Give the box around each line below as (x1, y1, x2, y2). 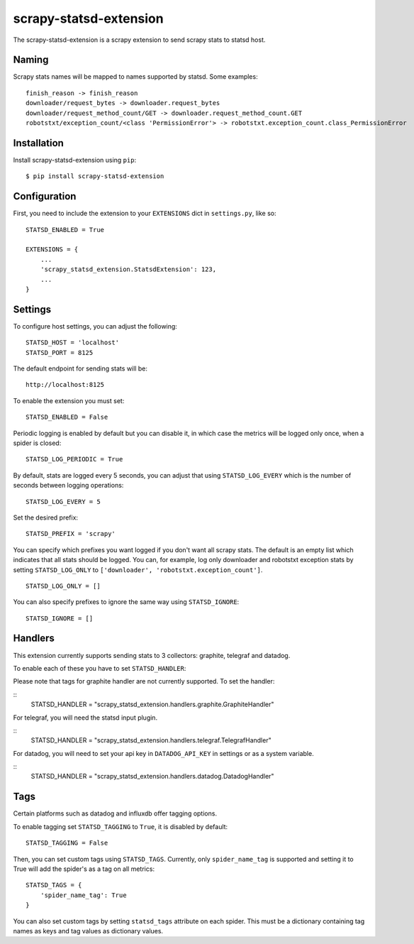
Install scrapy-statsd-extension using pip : (13, 155, 137, 164)
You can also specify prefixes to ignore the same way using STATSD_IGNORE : (13, 598, 240, 606)
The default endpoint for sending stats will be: (13, 364, 148, 373)
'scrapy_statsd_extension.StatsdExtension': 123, (40, 265, 216, 273)
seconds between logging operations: (13, 481, 124, 490)
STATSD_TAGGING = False (26, 839, 108, 847)
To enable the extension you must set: (13, 396, 125, 405)
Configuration (13, 190, 77, 202)
